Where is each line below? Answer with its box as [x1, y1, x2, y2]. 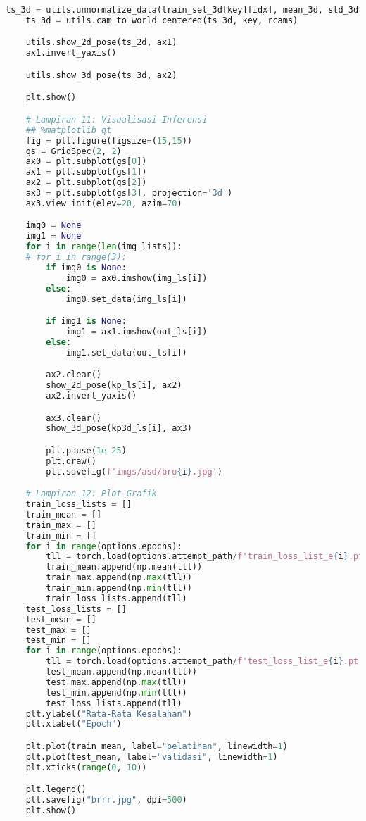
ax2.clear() [46, 370, 102, 380]
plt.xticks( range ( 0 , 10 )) [25, 762, 147, 772]
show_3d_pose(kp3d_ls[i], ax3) [46, 423, 192, 434]
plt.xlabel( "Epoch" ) [25, 719, 122, 729]
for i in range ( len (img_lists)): [25, 242, 182, 252]
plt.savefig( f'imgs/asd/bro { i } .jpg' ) [46, 466, 222, 477]
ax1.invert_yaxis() [25, 48, 117, 58]
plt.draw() [46, 456, 96, 466]
